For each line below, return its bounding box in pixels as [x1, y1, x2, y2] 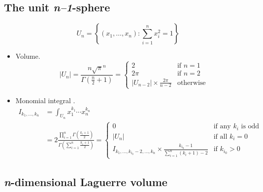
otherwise [177, 79, 206, 86]
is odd [241, 123, 260, 130]
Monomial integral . [15, 95, 75, 105]
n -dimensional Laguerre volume [4, 174, 167, 189]
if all [213, 133, 228, 140]
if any [213, 123, 231, 130]
